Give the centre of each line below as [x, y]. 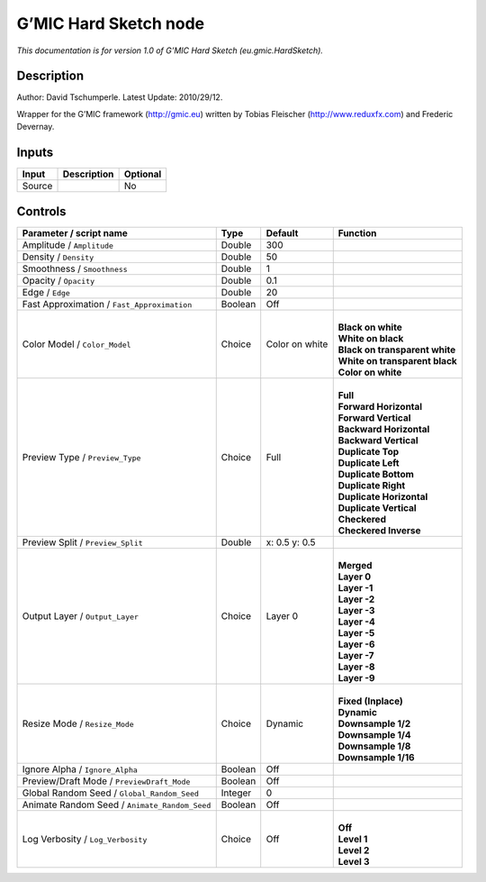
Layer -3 [356, 610]
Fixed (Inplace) [371, 701]
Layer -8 [356, 667]
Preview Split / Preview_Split [82, 542]
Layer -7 [356, 655]
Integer [236, 793]
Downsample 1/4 [374, 734]
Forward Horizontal [380, 406]
